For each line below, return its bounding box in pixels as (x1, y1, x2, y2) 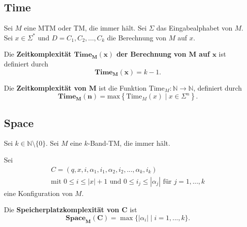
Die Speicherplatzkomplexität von (4, 204, 119, 215)
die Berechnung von (107, 32, 167, 42)
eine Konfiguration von (4, 188, 73, 198)
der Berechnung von (116, 49, 186, 59)
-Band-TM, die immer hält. (88, 138, 170, 148)
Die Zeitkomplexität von (4, 82, 87, 93)
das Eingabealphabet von (156, 23, 233, 33)
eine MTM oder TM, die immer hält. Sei (24, 23, 147, 33)
